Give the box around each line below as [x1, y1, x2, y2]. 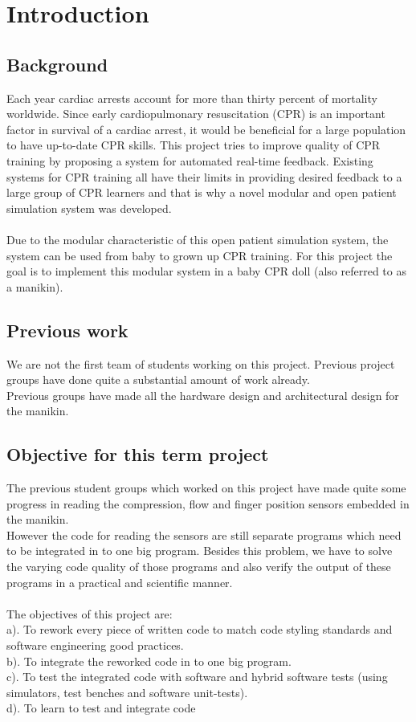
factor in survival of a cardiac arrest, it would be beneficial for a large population [6, 120, 406, 137]
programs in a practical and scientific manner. [6, 573, 233, 590]
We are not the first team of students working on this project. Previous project [6, 355, 395, 372]
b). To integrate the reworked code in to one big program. [6, 652, 292, 669]
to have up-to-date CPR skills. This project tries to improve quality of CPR [6, 137, 381, 153]
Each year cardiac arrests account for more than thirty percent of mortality [6, 89, 377, 106]
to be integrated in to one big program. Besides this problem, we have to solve [6, 542, 393, 559]
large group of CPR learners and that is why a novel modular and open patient [6, 184, 397, 201]
